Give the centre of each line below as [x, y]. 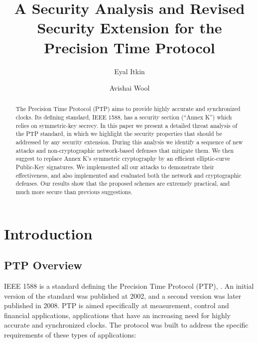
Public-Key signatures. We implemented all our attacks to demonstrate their [115, 167]
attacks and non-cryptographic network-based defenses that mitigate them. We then [125, 150]
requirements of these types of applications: [70, 335]
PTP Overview [43, 265]
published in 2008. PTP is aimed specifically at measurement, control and [117, 305]
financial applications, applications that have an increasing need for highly [117, 315]
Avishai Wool [129, 88]
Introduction [48, 233]
